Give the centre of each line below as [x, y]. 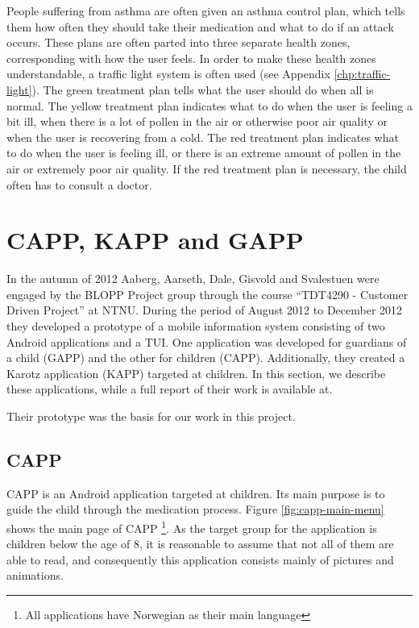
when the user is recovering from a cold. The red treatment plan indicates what [203, 137]
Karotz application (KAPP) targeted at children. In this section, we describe [196, 373]
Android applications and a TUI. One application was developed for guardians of [207, 341]
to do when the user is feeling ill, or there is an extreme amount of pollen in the [204, 153]
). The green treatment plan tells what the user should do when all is [203, 89]
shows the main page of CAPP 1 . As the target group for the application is [192, 526]
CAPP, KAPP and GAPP [155, 240]
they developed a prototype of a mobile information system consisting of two [196, 326]
